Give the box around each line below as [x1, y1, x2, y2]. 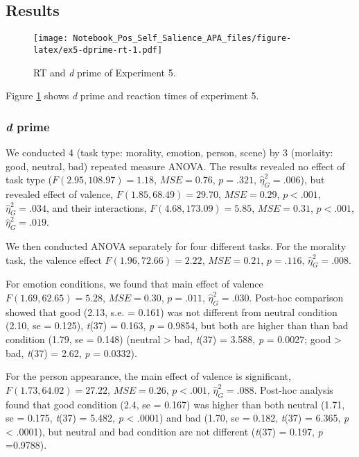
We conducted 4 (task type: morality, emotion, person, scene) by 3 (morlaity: [6, 144, 333, 159]
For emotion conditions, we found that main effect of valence [6, 276, 263, 291]
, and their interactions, [46, 200, 147, 215]
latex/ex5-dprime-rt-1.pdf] [33, 44, 163, 55]
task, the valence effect [6, 252, 102, 267]
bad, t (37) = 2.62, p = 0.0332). [6, 345, 137, 360]
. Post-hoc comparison [249, 290, 344, 305]
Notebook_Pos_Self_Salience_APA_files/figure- [73, 33, 292, 44]
